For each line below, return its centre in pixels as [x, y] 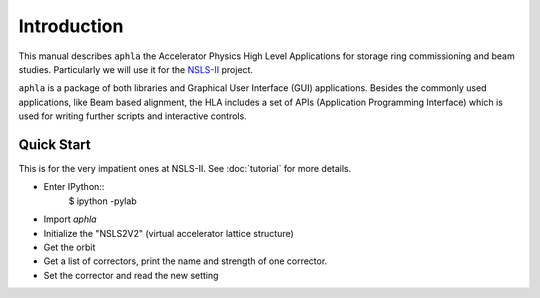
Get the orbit [69, 247]
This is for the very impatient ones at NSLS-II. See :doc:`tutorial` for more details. [185, 169]
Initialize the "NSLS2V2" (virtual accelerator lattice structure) [168, 233]
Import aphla [70, 219]
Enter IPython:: [74, 187]
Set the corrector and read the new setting [131, 275]
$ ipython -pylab [102, 201]
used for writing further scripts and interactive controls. [132, 116]
